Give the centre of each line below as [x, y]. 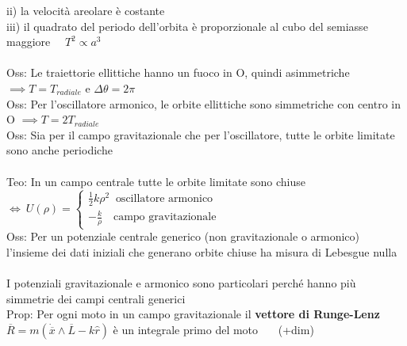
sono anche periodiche [60, 150]
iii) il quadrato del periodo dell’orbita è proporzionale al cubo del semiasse [187, 26]
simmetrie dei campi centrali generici [96, 298]
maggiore [29, 42]
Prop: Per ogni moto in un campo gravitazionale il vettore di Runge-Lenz [193, 314]
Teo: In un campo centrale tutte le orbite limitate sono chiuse [156, 181]
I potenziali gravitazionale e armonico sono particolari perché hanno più [181, 283]
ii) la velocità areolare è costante [86, 10]
